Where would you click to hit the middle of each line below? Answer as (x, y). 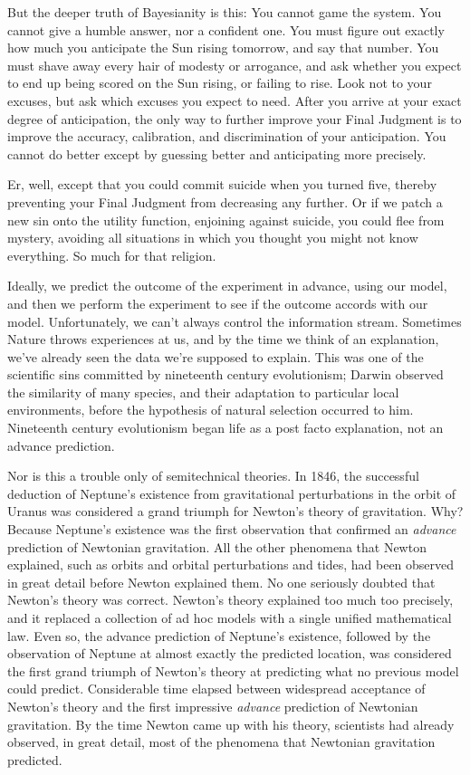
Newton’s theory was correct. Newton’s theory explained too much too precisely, (230, 600)
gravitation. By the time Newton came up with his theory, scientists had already (231, 724)
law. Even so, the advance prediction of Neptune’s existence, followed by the (219, 635)
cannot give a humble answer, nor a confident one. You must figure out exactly (226, 29)
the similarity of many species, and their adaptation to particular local (203, 392)
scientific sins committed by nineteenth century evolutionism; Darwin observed (225, 374)
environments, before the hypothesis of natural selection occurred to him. (211, 410)
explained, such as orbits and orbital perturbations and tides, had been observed (231, 565)
